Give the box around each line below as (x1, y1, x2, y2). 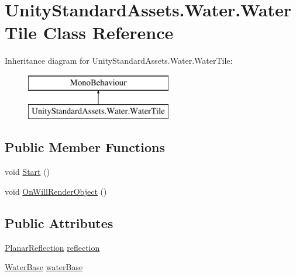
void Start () (5, 165, 50, 178)
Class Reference (43, 20, 174, 44)
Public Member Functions (5, 138, 165, 156)
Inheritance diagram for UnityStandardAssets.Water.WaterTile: (5, 54, 233, 67)
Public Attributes (5, 213, 113, 232)
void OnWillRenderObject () (5, 185, 107, 197)
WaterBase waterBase (5, 261, 83, 273)
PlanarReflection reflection (5, 241, 100, 253)
